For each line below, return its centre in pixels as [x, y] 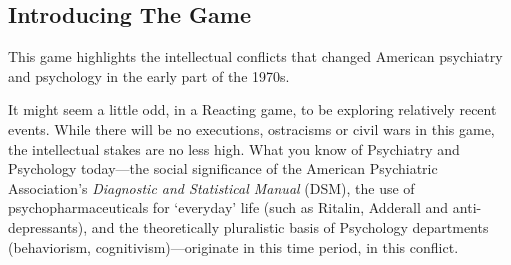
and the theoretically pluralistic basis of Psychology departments [290, 226]
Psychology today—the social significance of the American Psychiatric [223, 168]
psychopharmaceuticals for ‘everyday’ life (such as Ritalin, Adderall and [228, 207]
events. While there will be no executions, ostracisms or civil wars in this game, [251, 128]
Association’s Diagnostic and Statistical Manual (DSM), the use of [211, 187]
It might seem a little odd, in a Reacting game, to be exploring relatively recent [252, 109]
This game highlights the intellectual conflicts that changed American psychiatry [255, 56]
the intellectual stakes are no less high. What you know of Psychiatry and [234, 148]
